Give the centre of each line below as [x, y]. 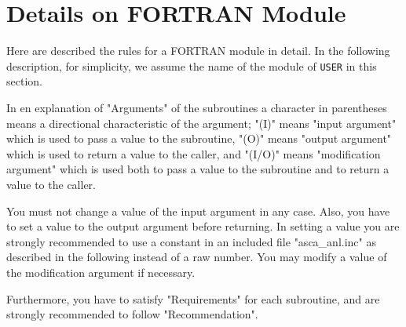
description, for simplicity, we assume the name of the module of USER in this [192, 65]
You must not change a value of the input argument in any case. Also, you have [198, 211]
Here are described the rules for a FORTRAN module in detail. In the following [198, 51]
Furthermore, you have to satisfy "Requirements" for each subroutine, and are [193, 298]
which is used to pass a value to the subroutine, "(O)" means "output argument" [199, 138]
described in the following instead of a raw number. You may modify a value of [197, 257]
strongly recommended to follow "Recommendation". [132, 314]
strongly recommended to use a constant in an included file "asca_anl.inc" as [191, 241]
